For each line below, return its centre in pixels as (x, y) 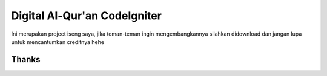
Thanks (26, 59)
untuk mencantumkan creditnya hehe (58, 42)
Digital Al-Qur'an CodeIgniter (86, 16)
